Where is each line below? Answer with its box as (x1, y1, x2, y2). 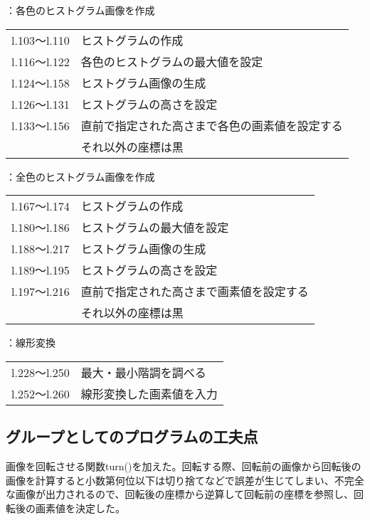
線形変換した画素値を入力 (80, 385, 218, 402)
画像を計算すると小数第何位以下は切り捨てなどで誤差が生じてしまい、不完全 (6, 472, 364, 487)
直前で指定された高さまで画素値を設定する (80, 283, 309, 300)
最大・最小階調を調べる (80, 364, 206, 381)
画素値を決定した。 (35, 500, 125, 515)
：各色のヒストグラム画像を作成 (6, 3, 155, 17)
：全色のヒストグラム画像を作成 (6, 169, 155, 184)
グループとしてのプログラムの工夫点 (6, 425, 258, 447)
